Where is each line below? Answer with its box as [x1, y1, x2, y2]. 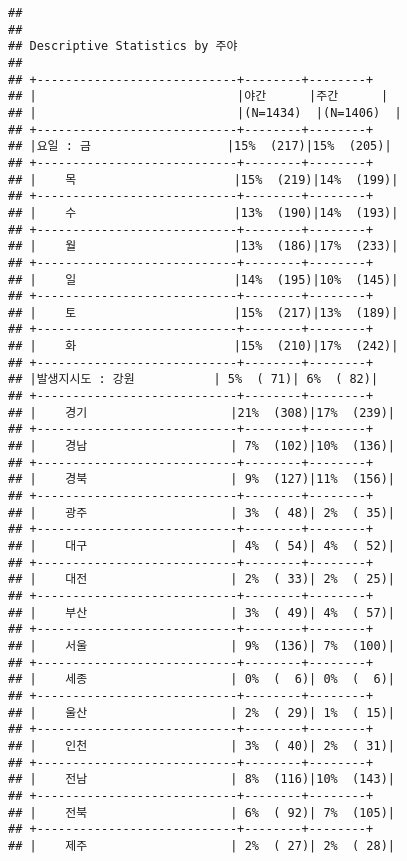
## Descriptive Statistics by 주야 [8, 39, 238, 54]
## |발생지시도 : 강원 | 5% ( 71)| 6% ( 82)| [8, 372, 379, 387]
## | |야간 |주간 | [8, 89, 389, 104]
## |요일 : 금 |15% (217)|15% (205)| [8, 139, 392, 154]
